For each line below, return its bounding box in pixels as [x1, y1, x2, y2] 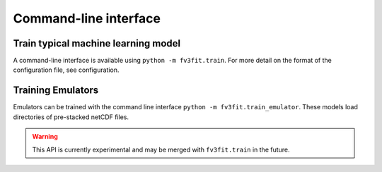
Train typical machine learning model [13, 37, 181, 49]
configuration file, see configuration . [13, 66, 120, 74]
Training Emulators [13, 85, 99, 97]
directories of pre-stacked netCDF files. [13, 113, 129, 121]
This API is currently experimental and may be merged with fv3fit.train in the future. [32, 145, 290, 154]
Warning [32, 133, 58, 141]
